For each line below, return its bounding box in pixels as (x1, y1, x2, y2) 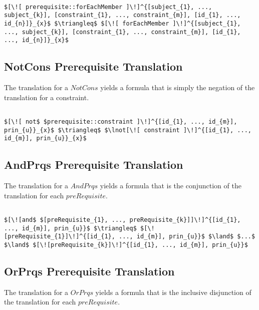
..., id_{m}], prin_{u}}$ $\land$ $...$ (119, 233, 255, 240)
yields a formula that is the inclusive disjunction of (95, 286, 251, 297)
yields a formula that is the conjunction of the (100, 180, 241, 191)
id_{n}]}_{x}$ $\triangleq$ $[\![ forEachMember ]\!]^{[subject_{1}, (4, 20, 241, 27)
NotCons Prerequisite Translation (4, 59, 183, 74)
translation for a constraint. (4, 92, 89, 102)
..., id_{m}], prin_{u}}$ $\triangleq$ (4, 224, 137, 232)
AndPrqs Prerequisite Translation (4, 157, 183, 172)
